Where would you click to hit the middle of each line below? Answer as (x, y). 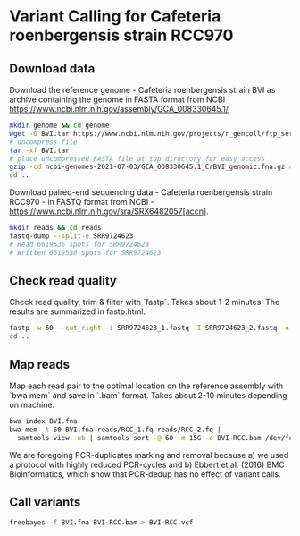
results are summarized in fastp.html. (77, 311)
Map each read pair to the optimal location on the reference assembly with (146, 386)
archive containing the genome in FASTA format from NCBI (117, 99)
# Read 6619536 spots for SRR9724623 (79, 244)
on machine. (32, 405)
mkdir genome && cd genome (59, 125)
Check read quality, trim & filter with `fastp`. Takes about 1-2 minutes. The (145, 302)
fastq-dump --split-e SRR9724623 (71, 236)
